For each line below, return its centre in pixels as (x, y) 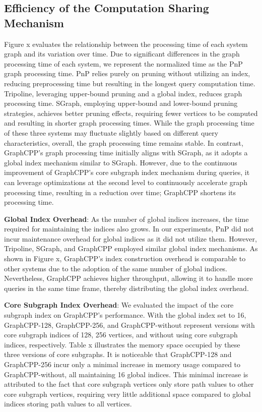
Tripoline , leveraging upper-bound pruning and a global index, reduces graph (123, 93)
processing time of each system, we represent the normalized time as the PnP (123, 63)
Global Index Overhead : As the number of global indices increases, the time (126, 219)
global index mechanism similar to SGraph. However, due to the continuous (121, 162)
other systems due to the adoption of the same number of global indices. (116, 268)
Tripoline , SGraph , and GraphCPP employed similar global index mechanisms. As (131, 248)
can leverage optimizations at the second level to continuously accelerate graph (126, 182)
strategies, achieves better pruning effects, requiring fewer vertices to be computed (131, 113)
